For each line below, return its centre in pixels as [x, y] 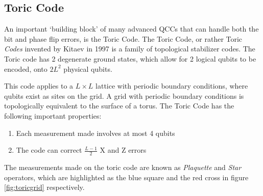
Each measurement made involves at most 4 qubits [95, 133]
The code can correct [49, 150]
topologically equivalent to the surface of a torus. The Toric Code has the [119, 106]
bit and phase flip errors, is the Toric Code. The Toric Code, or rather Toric [123, 38]
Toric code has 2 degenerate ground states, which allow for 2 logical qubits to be [130, 58]
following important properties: [53, 115]
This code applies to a [39, 86]
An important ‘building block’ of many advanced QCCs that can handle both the [131, 29]
